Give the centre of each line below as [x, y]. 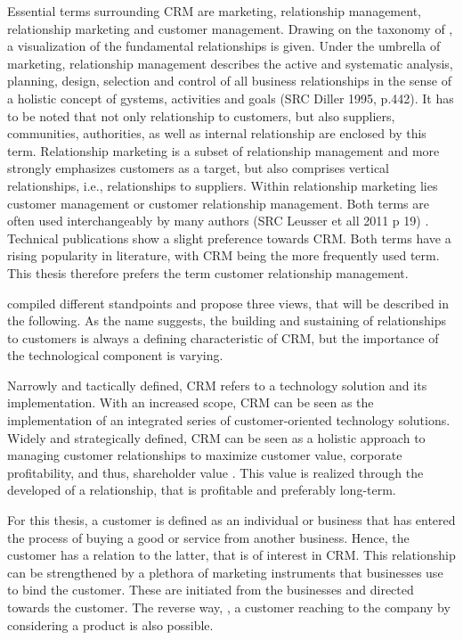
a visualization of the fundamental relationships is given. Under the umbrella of [224, 46]
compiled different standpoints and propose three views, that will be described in [228, 303]
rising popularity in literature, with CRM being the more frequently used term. [223, 255]
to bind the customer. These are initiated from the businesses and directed [211, 590]
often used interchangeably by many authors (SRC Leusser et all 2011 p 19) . [218, 221]
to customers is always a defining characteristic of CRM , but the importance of [223, 337]
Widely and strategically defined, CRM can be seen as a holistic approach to [216, 437]
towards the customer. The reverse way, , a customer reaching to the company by [229, 607]
